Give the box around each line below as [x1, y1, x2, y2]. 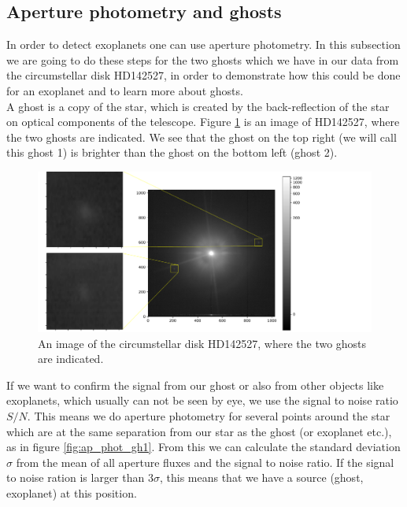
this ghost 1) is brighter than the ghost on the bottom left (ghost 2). [6, 144, 338, 161]
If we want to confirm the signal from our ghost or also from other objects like [6, 376, 384, 393]
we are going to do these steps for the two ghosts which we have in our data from [6, 51, 399, 68]
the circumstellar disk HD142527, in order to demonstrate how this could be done [6, 67, 401, 83]
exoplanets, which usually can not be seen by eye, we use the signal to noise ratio [6, 392, 398, 409]
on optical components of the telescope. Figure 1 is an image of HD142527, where [6, 113, 400, 130]
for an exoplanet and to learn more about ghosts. [6, 82, 243, 98]
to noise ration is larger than [6, 469, 145, 486]
